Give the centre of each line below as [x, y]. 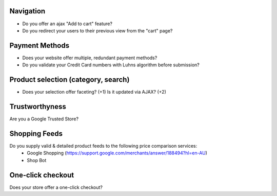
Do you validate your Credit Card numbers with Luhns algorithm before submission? [111, 65]
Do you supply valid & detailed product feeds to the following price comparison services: [103, 146]
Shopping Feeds [36, 133]
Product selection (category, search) [70, 80]
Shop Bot [37, 160]
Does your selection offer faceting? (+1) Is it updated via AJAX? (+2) [94, 92]
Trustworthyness [38, 106]
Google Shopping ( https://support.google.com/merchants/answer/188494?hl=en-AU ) [117, 153]
